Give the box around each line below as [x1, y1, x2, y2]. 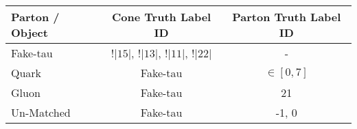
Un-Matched [11, 104, 71, 120]
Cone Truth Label [112, 9, 211, 25]
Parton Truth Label [232, 9, 341, 25]
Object [11, 25, 48, 40]
